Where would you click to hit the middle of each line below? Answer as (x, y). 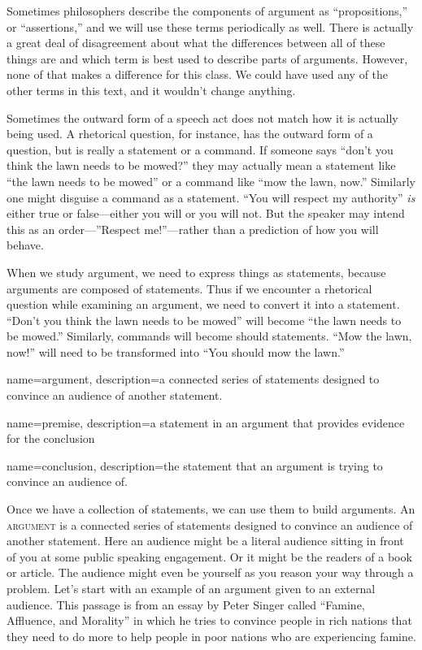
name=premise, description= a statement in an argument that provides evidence (206, 422)
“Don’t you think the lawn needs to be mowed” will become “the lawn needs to (204, 320)
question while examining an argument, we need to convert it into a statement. (203, 304)
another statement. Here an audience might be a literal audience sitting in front (205, 541)
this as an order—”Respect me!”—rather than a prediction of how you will (193, 229)
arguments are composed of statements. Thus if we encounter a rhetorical (189, 288)
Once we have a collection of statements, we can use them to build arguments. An (211, 509)
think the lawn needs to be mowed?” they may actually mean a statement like (201, 165)
